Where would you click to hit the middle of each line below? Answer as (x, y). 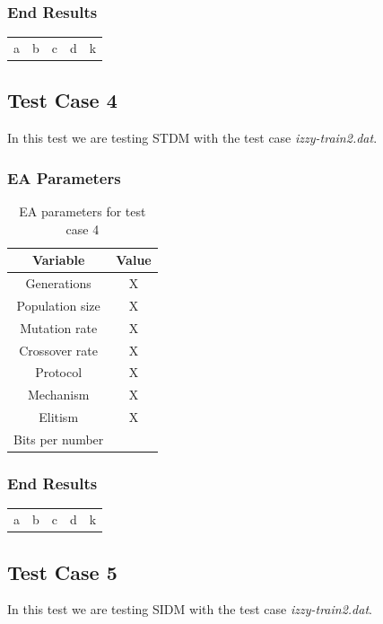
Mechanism (58, 395)
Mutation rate (59, 327)
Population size (58, 305)
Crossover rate (59, 350)
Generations (58, 283)
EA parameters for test (83, 211)
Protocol (59, 372)
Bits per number (59, 439)
